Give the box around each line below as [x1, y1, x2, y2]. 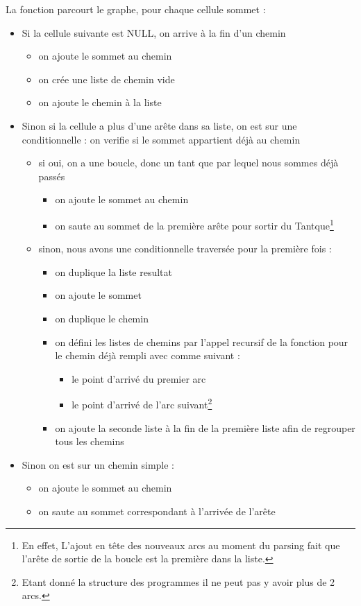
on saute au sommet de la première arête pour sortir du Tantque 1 [55, 216, 334, 232]
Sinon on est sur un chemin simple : [22, 457, 175, 471]
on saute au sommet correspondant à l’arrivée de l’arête [38, 503, 276, 518]
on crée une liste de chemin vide [38, 71, 175, 86]
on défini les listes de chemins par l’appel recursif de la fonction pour [55, 334, 349, 349]
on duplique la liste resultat [55, 264, 172, 279]
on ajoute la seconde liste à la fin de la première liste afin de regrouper [55, 420, 355, 435]
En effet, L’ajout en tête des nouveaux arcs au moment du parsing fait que [22, 537, 340, 552]
